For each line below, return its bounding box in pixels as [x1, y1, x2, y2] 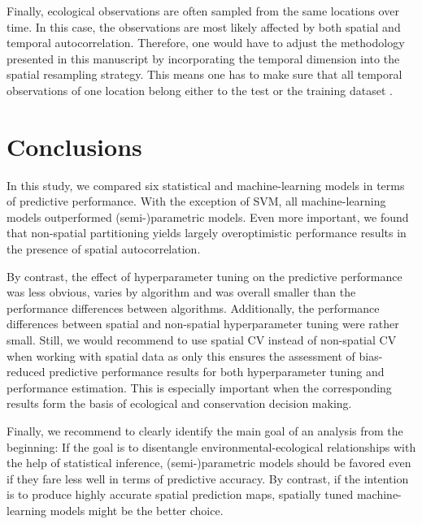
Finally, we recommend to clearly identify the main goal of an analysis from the [7, 422, 403, 439]
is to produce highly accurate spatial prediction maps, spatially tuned [7, 486, 354, 503]
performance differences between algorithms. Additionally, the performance [7, 299, 380, 316]
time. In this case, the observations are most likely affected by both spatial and [7, 18, 401, 35]
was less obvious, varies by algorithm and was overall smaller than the [7, 284, 356, 301]
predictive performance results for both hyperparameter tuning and [49, 363, 385, 380]
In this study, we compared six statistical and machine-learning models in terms [7, 176, 405, 193]
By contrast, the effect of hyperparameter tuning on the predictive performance [7, 267, 402, 284]
